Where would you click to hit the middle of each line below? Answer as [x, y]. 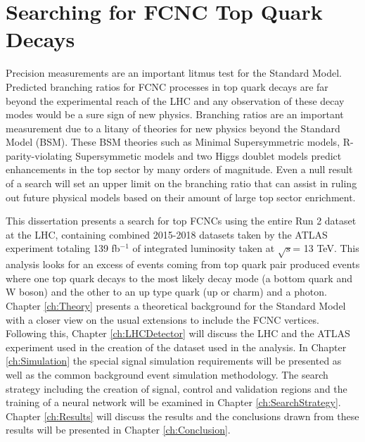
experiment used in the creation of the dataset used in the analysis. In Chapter [176, 347]
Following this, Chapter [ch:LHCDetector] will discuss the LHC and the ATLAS [178, 333]
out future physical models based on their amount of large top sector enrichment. [181, 197]
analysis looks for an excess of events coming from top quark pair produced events [183, 264]
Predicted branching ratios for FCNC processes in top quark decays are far [167, 86]
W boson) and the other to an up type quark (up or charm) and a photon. [166, 292]
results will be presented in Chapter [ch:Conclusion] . [118, 430]
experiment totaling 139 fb [63, 248]
